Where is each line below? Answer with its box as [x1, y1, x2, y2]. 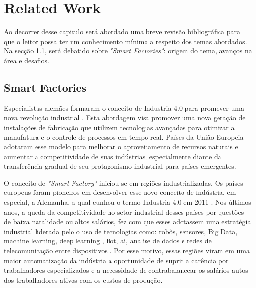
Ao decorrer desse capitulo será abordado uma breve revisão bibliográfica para [4, 26, 240, 37]
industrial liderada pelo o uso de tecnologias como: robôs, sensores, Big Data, [4, 226, 238, 236]
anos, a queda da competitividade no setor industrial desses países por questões [4, 206, 244, 217]
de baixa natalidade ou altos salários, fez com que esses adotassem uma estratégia [4, 216, 251, 227]
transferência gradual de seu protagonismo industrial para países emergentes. [4, 161, 236, 171]
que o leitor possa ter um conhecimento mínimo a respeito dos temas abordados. [4, 36, 247, 46]
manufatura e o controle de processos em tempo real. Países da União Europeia [4, 132, 244, 142]
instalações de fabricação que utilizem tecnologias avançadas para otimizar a [4, 122, 235, 132]
